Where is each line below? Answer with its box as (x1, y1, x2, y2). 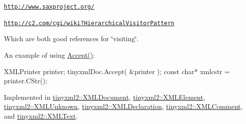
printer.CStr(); (4, 76, 48, 86)
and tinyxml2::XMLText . (4, 110, 78, 121)
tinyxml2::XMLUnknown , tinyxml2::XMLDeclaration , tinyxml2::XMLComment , (4, 101, 243, 111)
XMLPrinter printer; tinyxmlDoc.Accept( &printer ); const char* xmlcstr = (4, 66, 230, 76)
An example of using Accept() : (4, 49, 95, 60)
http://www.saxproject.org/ (4, 3, 95, 10)
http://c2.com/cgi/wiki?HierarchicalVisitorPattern (4, 19, 175, 27)
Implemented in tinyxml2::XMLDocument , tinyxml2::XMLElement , (4, 92, 205, 102)
